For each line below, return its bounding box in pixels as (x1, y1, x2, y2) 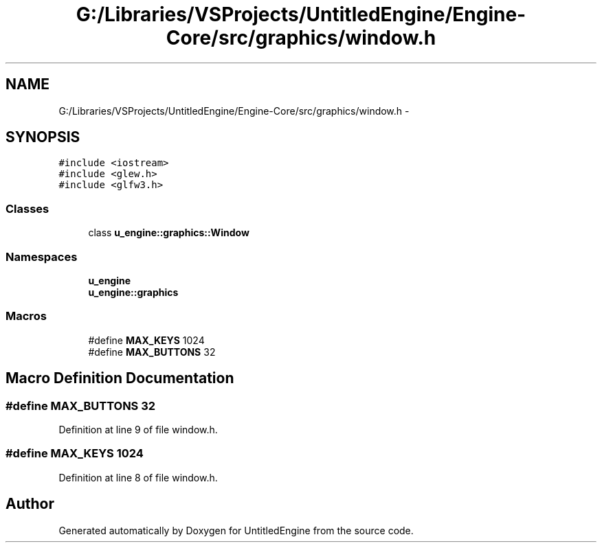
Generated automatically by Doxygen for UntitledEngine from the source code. (58, 524, 414, 536)
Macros (5, 309, 47, 323)
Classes (5, 201, 49, 216)
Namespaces (5, 249, 78, 264)
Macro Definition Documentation (5, 369, 234, 387)
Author (5, 495, 54, 513)
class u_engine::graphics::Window (88, 227, 249, 239)
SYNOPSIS (5, 128, 80, 146)
